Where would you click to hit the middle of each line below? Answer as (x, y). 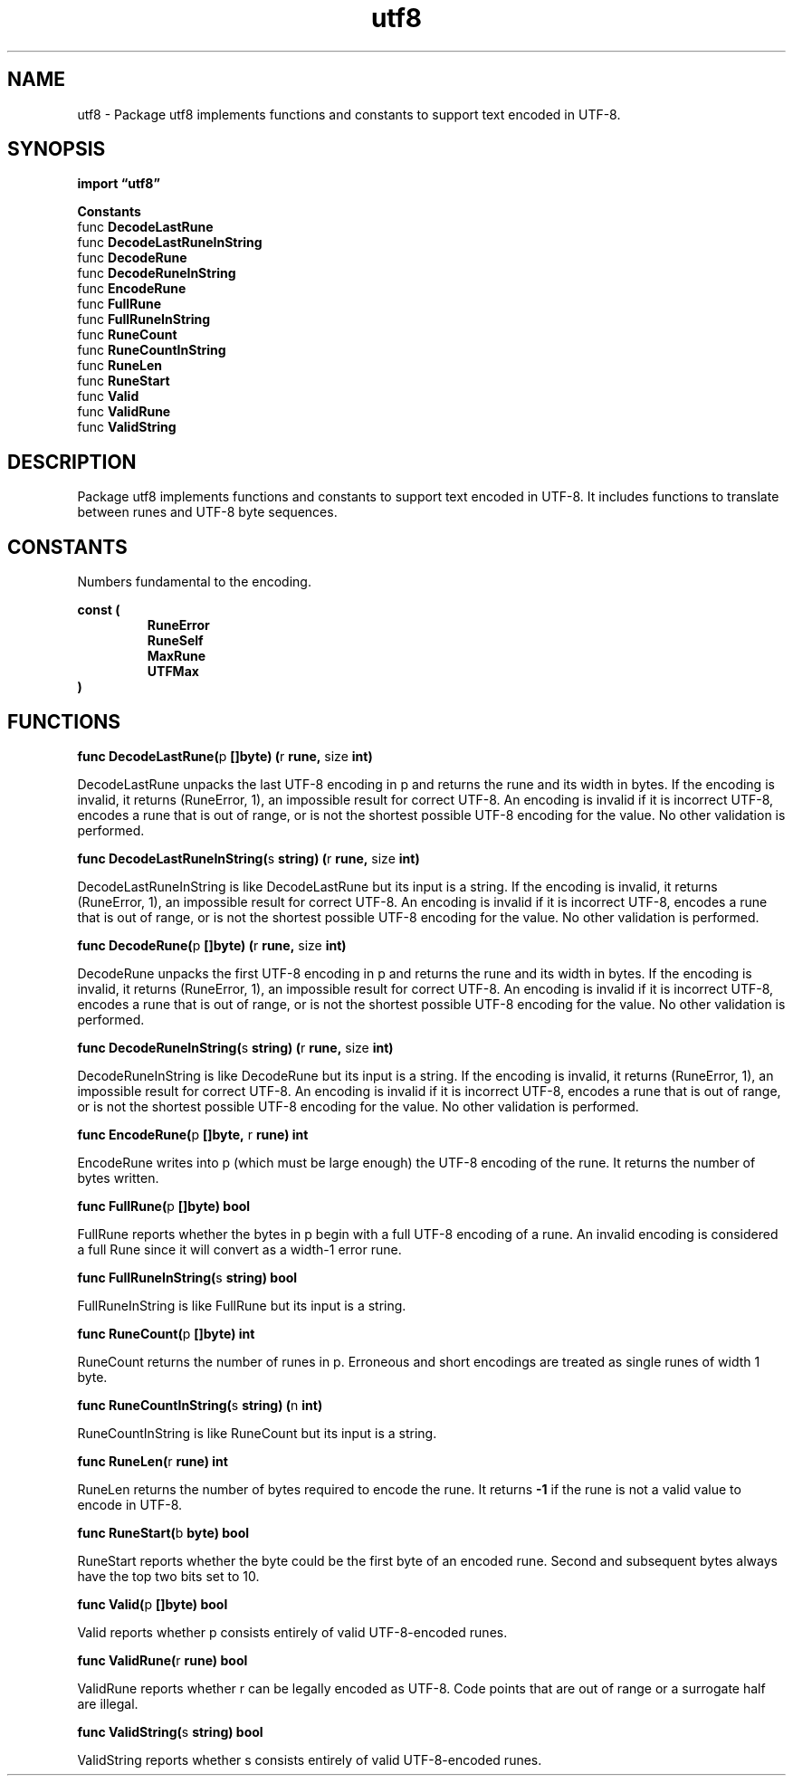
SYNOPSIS (57, 149)
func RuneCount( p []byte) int (166, 1333)
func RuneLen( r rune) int (153, 1461)
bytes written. (118, 1178)
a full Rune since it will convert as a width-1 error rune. (239, 1249)
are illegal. (108, 1703)
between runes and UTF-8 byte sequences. (207, 512)
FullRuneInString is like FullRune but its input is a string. (242, 1305)
